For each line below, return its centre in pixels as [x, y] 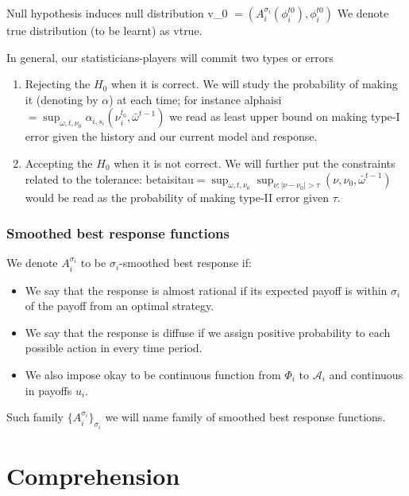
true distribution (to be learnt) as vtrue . [104, 30]
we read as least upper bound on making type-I [285, 116]
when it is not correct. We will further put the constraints [255, 163]
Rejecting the [58, 84]
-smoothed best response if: [185, 263]
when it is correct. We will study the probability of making [254, 84]
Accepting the [59, 163]
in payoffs [48, 390]
